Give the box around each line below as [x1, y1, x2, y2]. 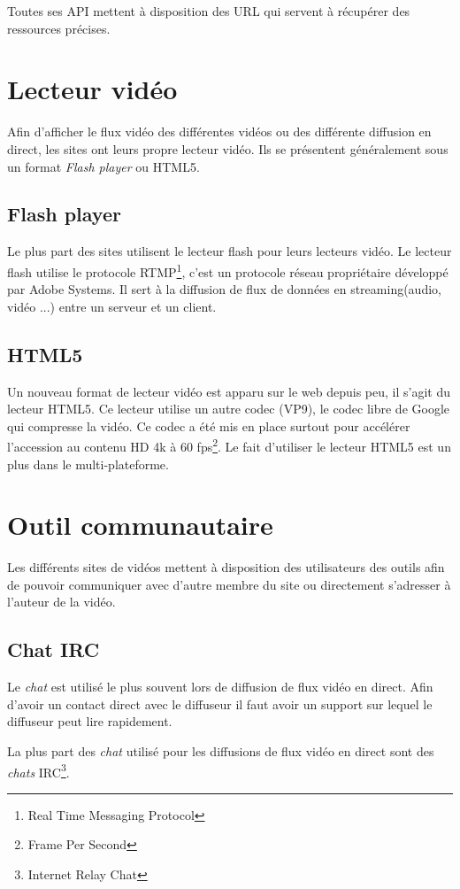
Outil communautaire [7, 506, 273, 543]
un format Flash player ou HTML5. [7, 157, 200, 175]
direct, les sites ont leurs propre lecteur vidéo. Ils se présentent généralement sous [7, 139, 448, 158]
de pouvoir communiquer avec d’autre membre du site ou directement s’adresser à [7, 575, 451, 593]
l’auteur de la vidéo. [7, 592, 116, 611]
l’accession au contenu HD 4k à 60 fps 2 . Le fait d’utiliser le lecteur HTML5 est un [7, 435, 451, 455]
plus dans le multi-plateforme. [7, 454, 169, 473]
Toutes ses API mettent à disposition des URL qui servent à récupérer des [7, 2, 410, 19]
